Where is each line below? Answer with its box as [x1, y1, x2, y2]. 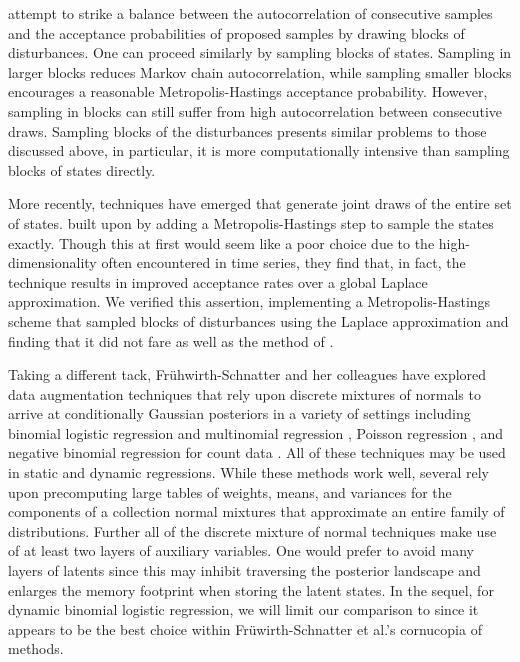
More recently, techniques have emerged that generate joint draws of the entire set [8, 193, 512, 214]
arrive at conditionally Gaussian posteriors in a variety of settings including [8, 403, 471, 424]
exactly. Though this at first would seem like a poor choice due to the [8, 232, 435, 253]
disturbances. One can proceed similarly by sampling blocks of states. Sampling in [8, 42, 512, 63]
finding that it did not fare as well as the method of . [8, 330, 334, 351]
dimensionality [8, 252, 97, 273]
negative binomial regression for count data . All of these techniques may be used [8, 442, 506, 463]
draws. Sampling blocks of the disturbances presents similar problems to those [8, 120, 487, 141]
